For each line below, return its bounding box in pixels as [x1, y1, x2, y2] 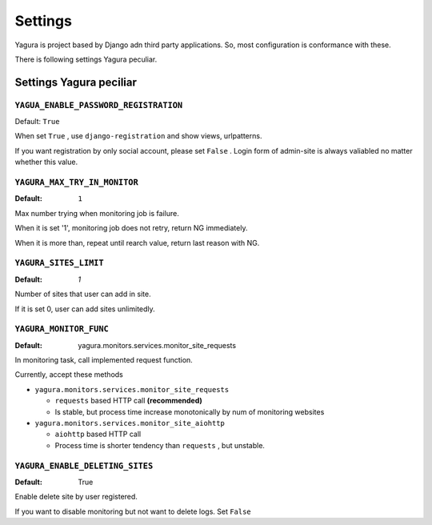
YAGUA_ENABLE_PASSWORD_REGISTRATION [14, 100, 183, 110]
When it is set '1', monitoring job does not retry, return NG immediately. [14, 223, 248, 233]
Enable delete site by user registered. [14, 492, 138, 502]
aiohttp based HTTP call [54, 429, 142, 439]
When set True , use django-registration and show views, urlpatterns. [14, 131, 262, 141]
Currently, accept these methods [14, 370, 123, 379]
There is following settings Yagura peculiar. [14, 54, 158, 64]
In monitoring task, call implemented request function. [14, 355, 194, 365]
